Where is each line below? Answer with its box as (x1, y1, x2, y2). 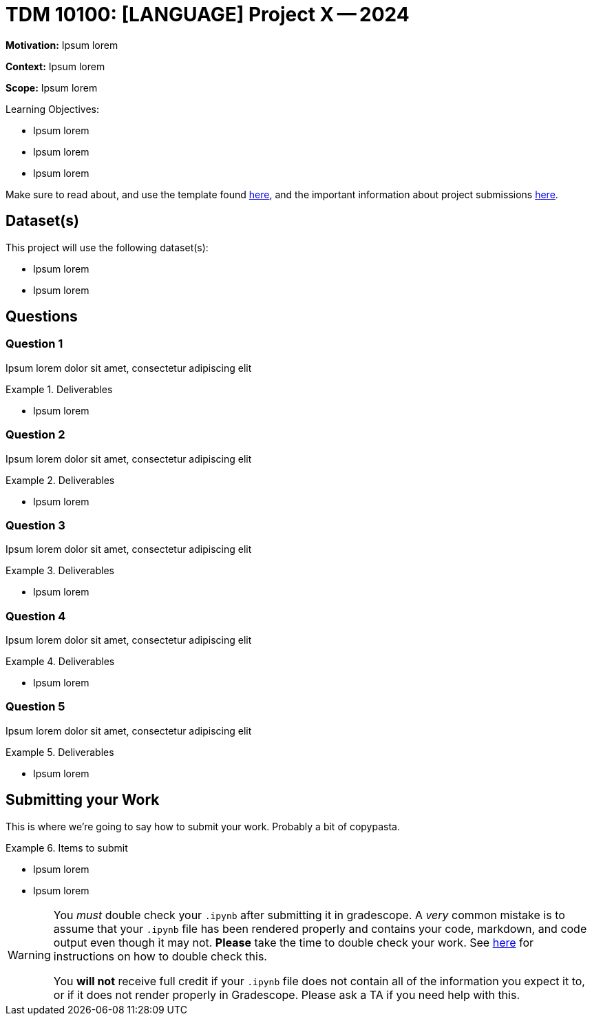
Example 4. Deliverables (6, 655, 115, 668)
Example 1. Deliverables (6, 383, 113, 395)
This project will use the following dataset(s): (6, 241, 209, 253)
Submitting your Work (6, 791, 160, 809)
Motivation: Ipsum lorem (6, 39, 118, 51)
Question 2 (6, 428, 65, 442)
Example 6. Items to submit (6, 841, 128, 854)
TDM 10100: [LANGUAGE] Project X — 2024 (6, 3, 410, 26)
